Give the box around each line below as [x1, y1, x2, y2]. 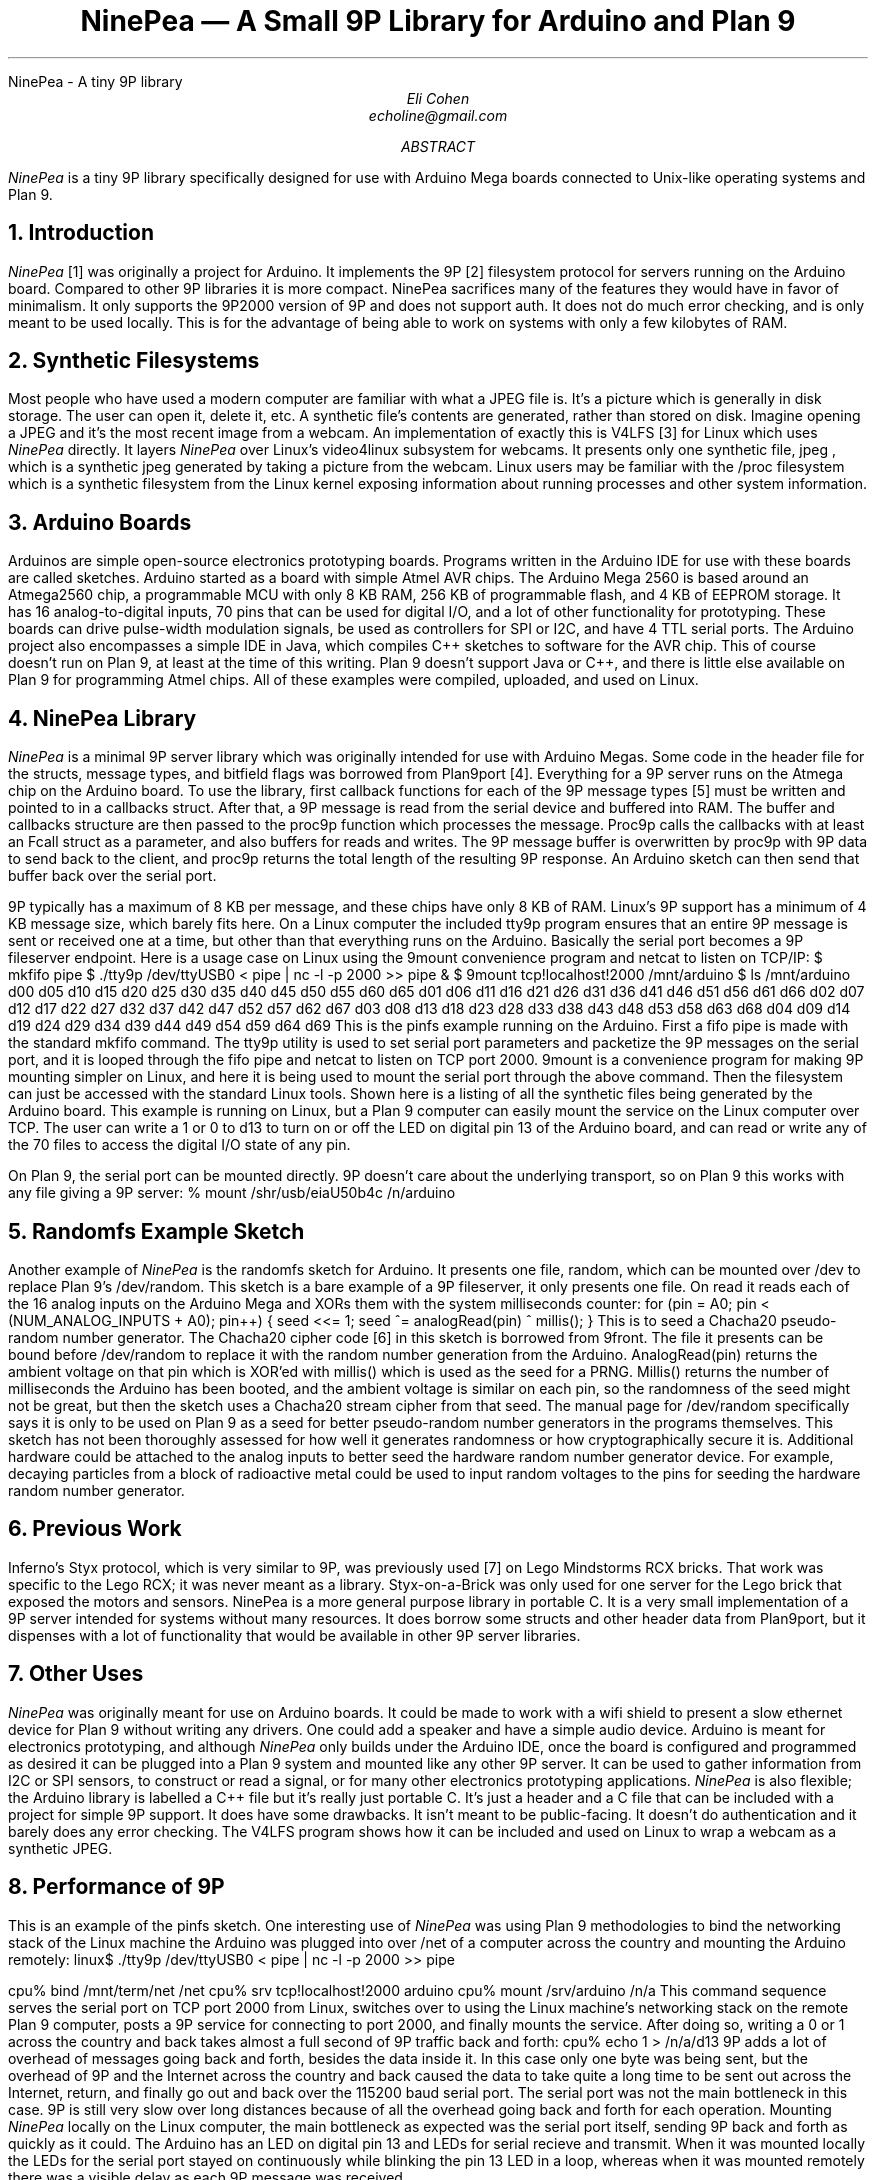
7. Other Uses [8, 1661, 144, 1687]
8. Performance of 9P [8, 1874, 225, 1900]
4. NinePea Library [8, 705, 197, 731]
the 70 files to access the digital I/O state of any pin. [8, 1136, 351, 1154]
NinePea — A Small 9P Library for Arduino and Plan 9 [80, 4, 796, 38]
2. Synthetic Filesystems [8, 348, 260, 374]
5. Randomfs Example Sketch [8, 1218, 305, 1244]
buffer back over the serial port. [8, 867, 217, 885]
